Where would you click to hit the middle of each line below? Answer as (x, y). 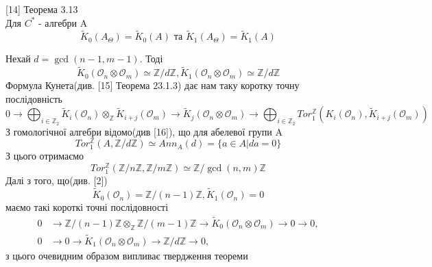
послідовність (34, 98)
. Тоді (151, 59)
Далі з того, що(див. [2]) (57, 180)
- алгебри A (63, 22)
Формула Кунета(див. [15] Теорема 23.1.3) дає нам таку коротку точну (153, 85)
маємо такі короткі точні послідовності (87, 207)
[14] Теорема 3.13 (42, 9)
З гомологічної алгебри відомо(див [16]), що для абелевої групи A (144, 131)
